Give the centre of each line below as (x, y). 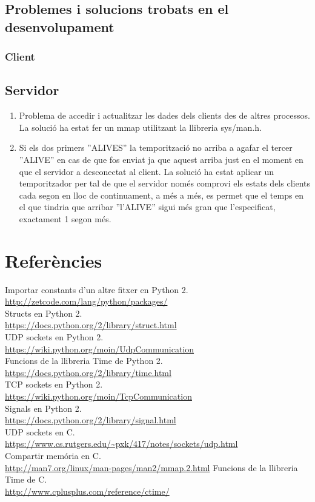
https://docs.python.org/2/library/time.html (88, 372)
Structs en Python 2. (44, 313)
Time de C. (26, 479)
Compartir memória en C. (53, 455)
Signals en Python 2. (43, 408)
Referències (54, 260)
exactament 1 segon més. (65, 218)
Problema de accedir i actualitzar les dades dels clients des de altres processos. (164, 115)
